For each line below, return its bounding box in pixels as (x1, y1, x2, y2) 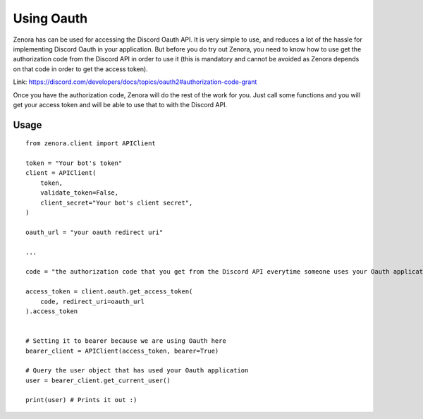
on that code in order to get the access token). (13, 64, 148, 73)
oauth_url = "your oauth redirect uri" (25, 228, 164, 236)
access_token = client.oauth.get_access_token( (25, 288, 193, 296)
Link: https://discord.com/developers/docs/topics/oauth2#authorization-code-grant (13, 78, 257, 86)
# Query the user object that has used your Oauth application (25, 367, 249, 375)
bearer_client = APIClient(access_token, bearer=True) (25, 346, 219, 355)
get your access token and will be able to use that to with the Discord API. (13, 100, 228, 109)
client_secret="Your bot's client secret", (39, 198, 193, 207)
